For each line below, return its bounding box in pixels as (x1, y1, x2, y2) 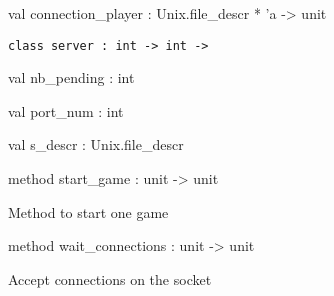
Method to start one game (8, 201, 169, 222)
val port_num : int (8, 100, 124, 121)
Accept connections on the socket (8, 268, 212, 289)
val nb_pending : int (8, 67, 135, 88)
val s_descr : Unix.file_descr (8, 134, 184, 155)
